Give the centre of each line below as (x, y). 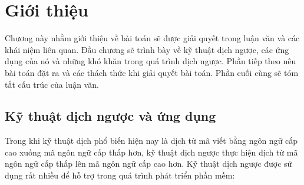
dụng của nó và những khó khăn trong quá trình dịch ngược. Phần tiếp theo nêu (151, 61)
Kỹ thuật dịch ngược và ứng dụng (110, 116)
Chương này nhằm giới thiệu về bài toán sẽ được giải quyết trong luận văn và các (152, 38)
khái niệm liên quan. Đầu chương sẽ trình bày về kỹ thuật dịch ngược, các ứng (147, 49)
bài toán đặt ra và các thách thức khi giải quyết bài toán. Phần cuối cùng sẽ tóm (152, 72)
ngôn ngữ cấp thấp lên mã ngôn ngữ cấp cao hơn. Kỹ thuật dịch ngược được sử (148, 163)
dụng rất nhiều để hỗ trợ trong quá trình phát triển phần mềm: (120, 175)
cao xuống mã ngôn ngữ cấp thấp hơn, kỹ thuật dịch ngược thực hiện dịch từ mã (151, 152)
